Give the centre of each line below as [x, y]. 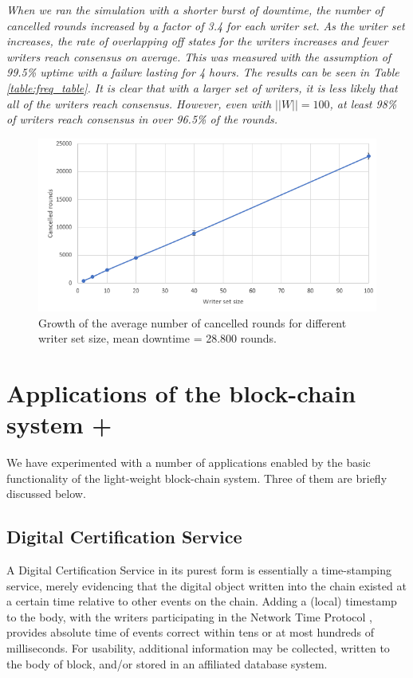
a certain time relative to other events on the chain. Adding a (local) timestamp [202, 601]
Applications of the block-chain [181, 392]
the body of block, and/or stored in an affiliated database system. [167, 663]
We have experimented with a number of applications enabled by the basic [189, 462]
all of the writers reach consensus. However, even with [139, 103]
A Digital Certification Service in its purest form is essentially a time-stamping [199, 570]
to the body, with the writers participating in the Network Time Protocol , [190, 616]
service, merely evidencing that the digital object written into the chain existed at [206, 585]
